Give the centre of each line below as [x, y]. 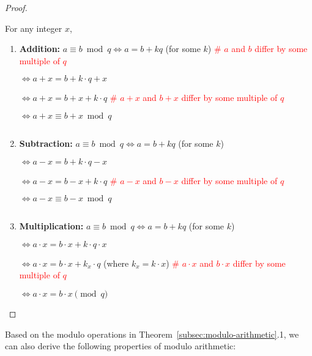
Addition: [40, 49]
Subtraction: [46, 143]
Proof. [16, 7]
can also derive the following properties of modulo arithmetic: [121, 346]
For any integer [34, 28]
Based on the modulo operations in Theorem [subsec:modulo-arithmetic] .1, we [152, 334]
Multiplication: [51, 226]
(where [116, 263]
